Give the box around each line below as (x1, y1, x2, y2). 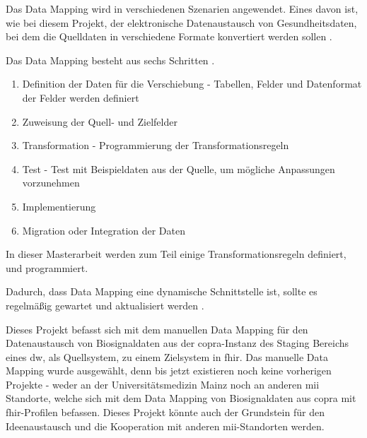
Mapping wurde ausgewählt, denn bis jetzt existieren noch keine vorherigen (6, 363, 332, 378)
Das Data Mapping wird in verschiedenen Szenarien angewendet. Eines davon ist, (6, 1, 359, 16)
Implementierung (22, 199, 96, 213)
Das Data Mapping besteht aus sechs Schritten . (6, 52, 215, 67)
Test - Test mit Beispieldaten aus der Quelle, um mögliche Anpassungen (22, 161, 335, 176)
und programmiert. (6, 260, 88, 275)
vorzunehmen (22, 175, 80, 190)
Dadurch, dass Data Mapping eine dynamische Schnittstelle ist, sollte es (6, 284, 318, 299)
